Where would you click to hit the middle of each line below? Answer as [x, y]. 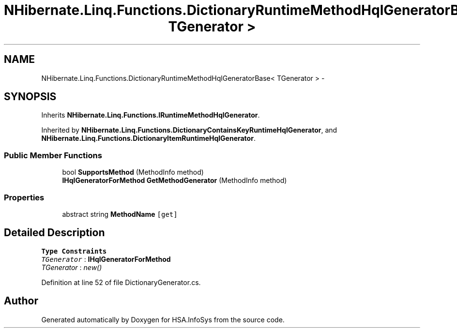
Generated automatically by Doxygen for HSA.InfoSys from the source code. [163, 319]
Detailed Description [54, 233]
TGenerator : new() [72, 267]
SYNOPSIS [30, 97]
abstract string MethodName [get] [120, 214]
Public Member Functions [53, 155]
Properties [24, 197]
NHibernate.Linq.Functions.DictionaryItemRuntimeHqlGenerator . [148, 138]
